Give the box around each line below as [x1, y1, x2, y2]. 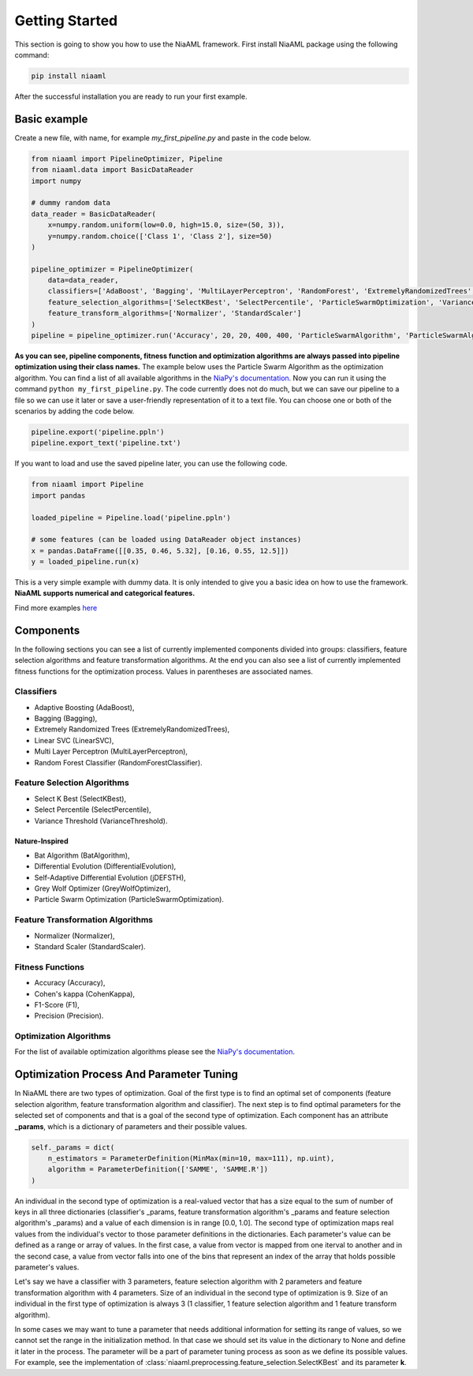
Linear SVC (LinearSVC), [34, 735, 114, 745]
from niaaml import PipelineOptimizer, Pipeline [31, 154, 223, 163]
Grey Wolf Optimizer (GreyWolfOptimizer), [34, 884, 171, 893]
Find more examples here [14, 603, 98, 612]
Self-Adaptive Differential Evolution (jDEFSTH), [34, 873, 187, 882]
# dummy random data [31, 198, 110, 208]
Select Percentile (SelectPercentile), [34, 805, 151, 814]
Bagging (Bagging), [34, 714, 98, 724]
